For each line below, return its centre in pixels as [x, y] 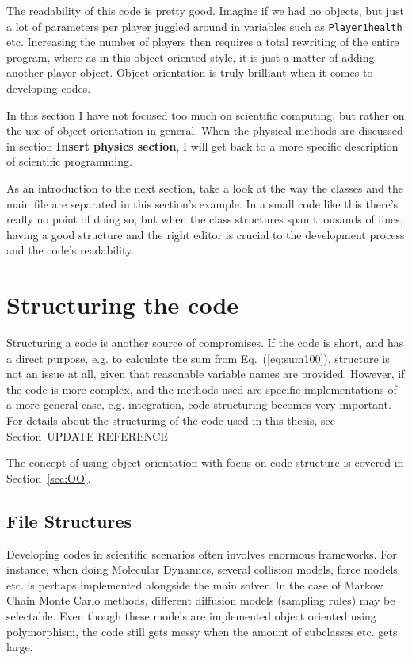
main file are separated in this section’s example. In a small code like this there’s [202, 203]
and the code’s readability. [71, 250]
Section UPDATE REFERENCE [87, 435]
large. [20, 647]
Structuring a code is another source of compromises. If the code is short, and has [205, 343]
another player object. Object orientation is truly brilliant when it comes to [190, 72]
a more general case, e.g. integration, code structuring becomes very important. [199, 404]
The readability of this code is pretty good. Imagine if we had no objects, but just [206, 10]
